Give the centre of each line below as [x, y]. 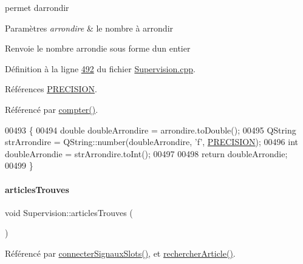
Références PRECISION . [51, 89]
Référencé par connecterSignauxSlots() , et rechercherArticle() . [120, 253]
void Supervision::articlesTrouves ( [69, 212]
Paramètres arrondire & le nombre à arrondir [89, 28]
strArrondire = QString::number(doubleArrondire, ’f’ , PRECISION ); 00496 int [152, 142]
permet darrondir [37, 7]
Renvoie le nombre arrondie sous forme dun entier [98, 48]
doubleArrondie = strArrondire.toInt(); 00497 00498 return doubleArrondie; [146, 153]
